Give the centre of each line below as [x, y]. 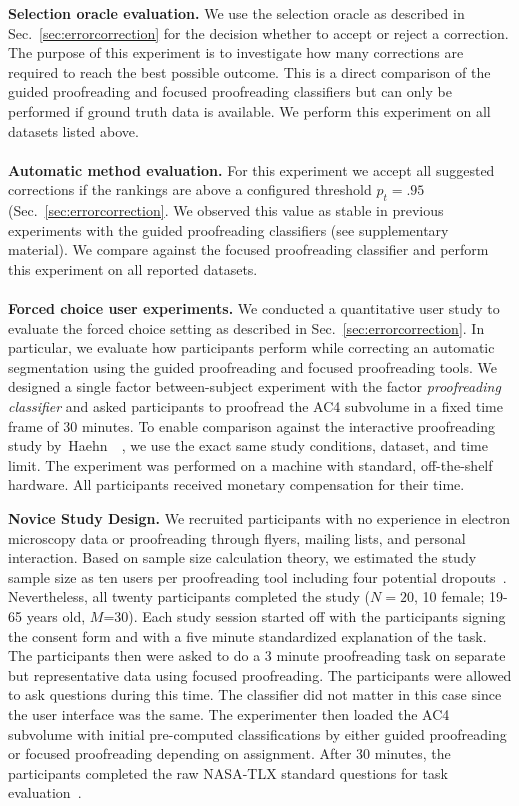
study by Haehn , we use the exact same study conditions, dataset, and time [248, 445]
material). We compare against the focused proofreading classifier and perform [248, 249]
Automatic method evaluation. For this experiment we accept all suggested [251, 169]
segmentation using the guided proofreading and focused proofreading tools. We [252, 366]
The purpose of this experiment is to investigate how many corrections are [236, 52]
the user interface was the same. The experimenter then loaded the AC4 [229, 713]
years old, [56, 616]
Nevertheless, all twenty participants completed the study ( [189, 596]
